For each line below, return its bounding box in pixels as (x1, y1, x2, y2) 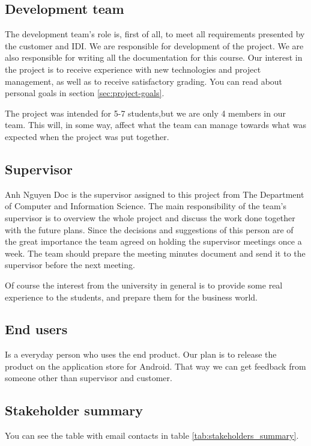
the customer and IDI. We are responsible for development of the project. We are (5, 39, 304, 52)
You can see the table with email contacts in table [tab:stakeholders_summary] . (5, 429, 299, 442)
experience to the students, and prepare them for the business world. (5, 290, 258, 303)
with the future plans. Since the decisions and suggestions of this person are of (5, 223, 294, 236)
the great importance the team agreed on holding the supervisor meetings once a (5, 235, 302, 248)
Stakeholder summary (5, 401, 143, 420)
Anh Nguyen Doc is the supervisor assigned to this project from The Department (5, 188, 304, 200)
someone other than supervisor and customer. (5, 371, 172, 384)
